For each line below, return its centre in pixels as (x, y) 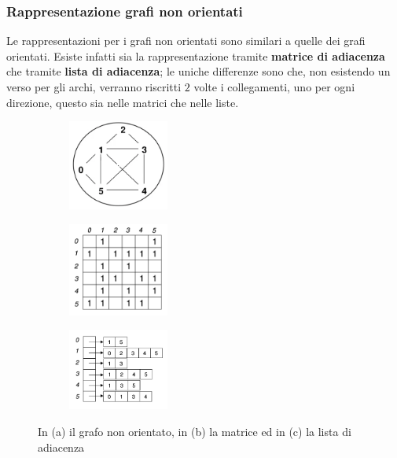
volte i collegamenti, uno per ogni (274, 87)
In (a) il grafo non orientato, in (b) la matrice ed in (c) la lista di (195, 431)
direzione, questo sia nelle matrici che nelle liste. (123, 102)
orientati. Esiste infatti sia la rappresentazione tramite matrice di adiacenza (196, 55)
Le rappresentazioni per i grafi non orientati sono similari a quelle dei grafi (186, 41)
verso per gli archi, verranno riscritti (94, 87)
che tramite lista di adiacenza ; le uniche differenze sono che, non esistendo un (198, 71)
